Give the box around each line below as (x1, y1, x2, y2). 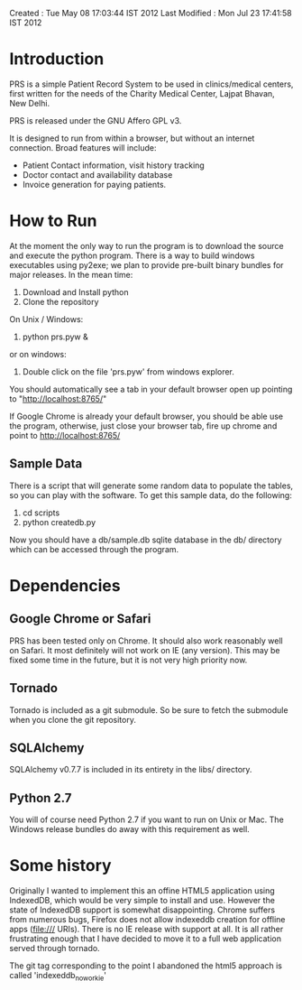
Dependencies (9, 575, 121, 596)
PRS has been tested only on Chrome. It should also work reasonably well (9, 635, 283, 646)
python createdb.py (22, 516, 96, 527)
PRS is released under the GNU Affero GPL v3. (9, 115, 182, 125)
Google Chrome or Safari (9, 611, 151, 626)
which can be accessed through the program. (9, 543, 179, 554)
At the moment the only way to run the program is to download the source (9, 240, 284, 251)
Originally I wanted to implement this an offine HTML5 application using (9, 885, 275, 896)
